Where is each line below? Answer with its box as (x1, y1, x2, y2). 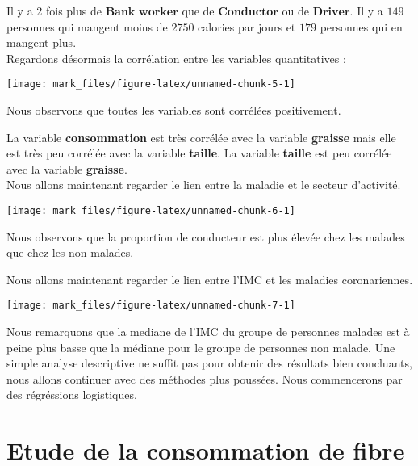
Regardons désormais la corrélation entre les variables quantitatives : (6, 49, 346, 66)
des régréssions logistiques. (6, 386, 137, 403)
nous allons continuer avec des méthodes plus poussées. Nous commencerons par (6, 370, 403, 387)
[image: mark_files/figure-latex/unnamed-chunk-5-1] (6, 78, 295, 90)
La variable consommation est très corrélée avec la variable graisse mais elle (6, 128, 396, 145)
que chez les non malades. (6, 244, 134, 261)
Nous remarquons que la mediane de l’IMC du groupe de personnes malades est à (6, 323, 410, 340)
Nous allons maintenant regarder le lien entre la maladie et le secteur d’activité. (6, 176, 401, 193)
